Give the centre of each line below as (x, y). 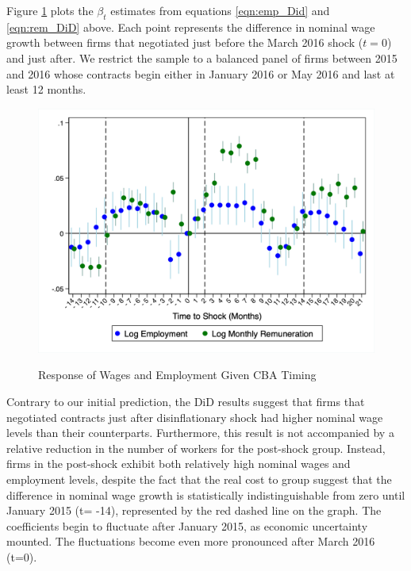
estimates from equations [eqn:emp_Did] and (220, 10)
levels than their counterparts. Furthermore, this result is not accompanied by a (200, 433)
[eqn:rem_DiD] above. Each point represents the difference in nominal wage (191, 27)
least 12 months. (46, 89)
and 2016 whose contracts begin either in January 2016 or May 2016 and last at (201, 73)
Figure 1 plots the (50, 10)
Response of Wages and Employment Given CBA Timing (177, 375)
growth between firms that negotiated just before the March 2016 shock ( (185, 42)
